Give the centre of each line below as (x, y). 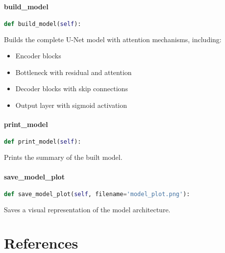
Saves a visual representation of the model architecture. (87, 209)
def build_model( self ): (43, 24)
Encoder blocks (38, 56)
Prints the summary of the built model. (63, 157)
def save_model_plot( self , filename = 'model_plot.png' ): (97, 194)
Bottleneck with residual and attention (74, 72)
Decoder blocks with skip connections (72, 89)
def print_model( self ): (43, 142)
